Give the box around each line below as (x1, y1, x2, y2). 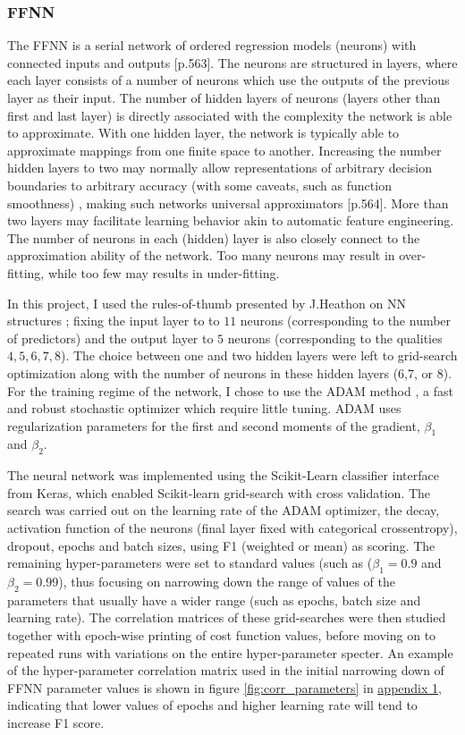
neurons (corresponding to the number (240, 311, 452, 330)
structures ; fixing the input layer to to (7, 311, 220, 330)
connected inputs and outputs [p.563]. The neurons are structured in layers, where (7, 53, 458, 72)
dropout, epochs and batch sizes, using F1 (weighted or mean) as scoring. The (7, 536, 435, 554)
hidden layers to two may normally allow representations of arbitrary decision (7, 158, 433, 177)
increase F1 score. (7, 714, 105, 731)
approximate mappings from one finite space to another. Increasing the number (7, 140, 442, 159)
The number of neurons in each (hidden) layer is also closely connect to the (7, 228, 420, 247)
